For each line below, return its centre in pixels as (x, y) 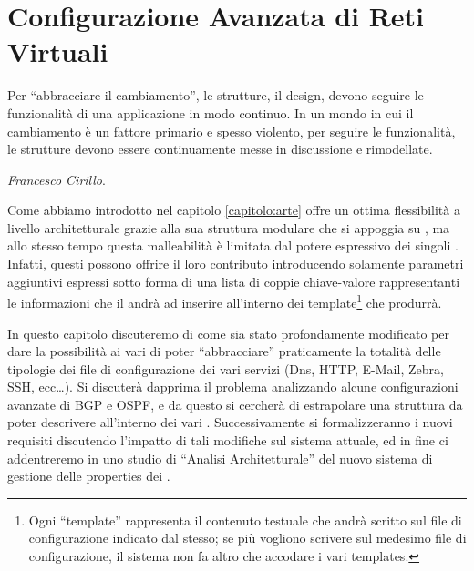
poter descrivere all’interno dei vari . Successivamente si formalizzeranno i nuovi (230, 422)
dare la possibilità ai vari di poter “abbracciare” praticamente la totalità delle (224, 351)
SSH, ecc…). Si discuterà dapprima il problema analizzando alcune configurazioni (233, 387)
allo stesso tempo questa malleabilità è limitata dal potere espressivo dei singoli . (233, 245)
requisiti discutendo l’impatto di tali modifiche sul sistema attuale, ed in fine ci (228, 440)
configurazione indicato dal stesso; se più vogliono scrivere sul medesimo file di (247, 538)
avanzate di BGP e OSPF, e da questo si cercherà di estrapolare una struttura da (235, 404)
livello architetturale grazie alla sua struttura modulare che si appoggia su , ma (229, 227)
